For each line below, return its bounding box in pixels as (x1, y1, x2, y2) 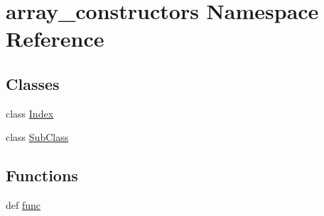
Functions (6, 164, 78, 186)
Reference (6, 24, 104, 53)
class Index (6, 106, 54, 120)
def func (6, 198, 41, 212)
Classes (6, 72, 60, 94)
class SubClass (6, 130, 69, 144)
